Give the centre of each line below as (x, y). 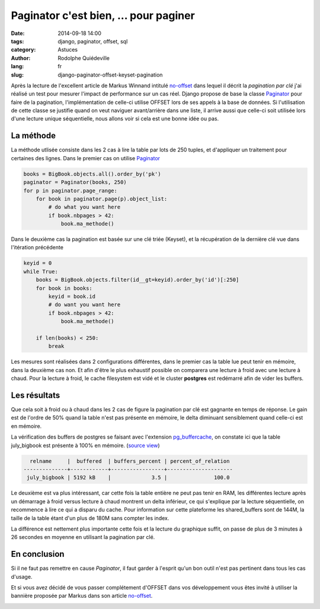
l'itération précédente (37, 248)
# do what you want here (84, 207)
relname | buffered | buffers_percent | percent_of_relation (130, 461)
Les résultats (36, 395)
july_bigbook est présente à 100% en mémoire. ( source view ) (85, 445)
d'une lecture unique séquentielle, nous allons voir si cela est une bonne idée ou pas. (115, 119)
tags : (17, 41)
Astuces (68, 50)
